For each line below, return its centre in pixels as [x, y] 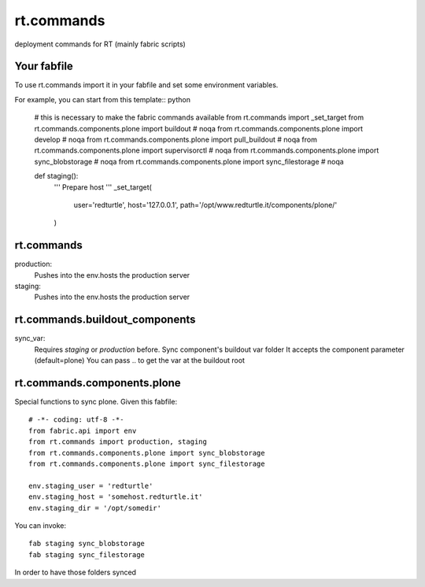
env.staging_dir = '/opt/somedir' [95, 508]
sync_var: [30, 338]
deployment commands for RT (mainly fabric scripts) [100, 44]
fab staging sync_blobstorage [87, 544]
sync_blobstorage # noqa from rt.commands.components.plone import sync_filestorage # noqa [189, 161]
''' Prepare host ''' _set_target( [103, 187]
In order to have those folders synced [76, 572]
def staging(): [56, 176]
